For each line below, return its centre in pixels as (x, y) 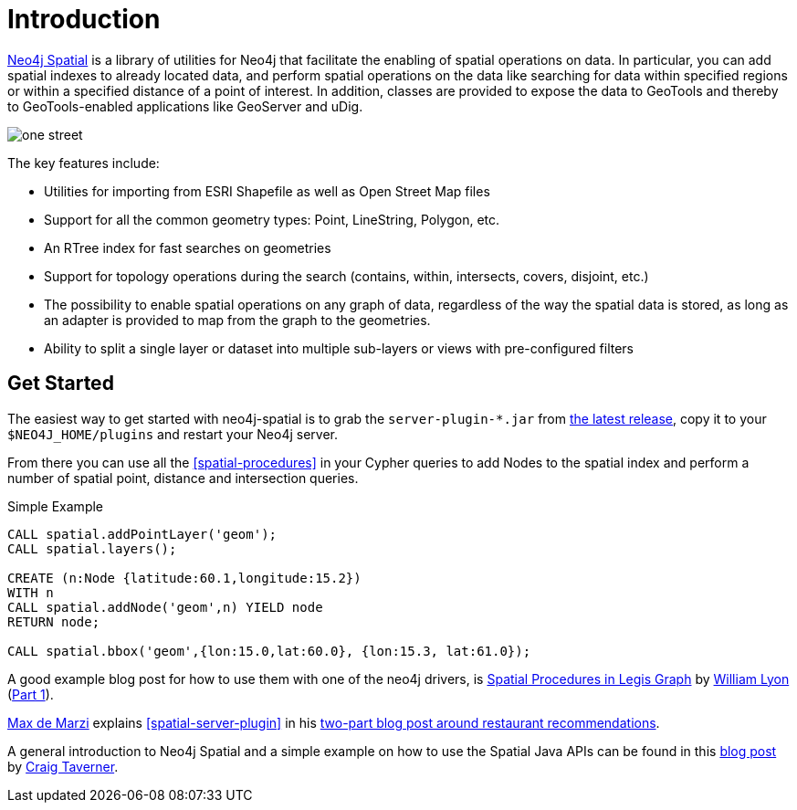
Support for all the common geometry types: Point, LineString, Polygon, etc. (272, 219)
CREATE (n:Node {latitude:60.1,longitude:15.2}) (184, 578)
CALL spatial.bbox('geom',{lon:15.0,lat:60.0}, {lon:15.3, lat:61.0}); (269, 651)
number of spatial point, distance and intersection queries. (183, 478)
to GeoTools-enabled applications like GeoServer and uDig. (185, 106)
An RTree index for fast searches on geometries (188, 247)
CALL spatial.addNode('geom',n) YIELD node (165, 607)
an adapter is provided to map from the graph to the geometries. (237, 320)
